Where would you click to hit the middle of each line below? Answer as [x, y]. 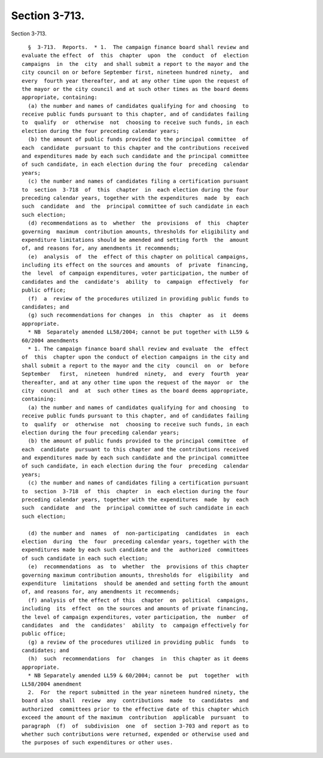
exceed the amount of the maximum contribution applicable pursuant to [135, 718]
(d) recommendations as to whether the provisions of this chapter [138, 223]
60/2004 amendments [50, 340]
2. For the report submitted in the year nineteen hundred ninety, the [138, 692]
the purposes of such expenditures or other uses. [97, 743]
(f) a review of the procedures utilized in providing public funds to [138, 298]
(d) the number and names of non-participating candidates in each [138, 533]
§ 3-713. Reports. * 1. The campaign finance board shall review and [138, 47]
